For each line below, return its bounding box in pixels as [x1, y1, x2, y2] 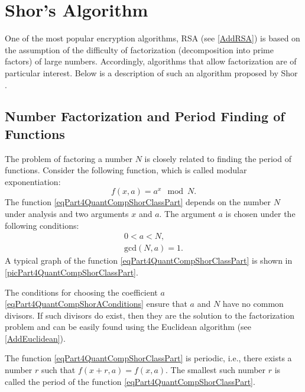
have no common [222, 297, 284, 310]
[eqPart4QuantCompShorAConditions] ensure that [5, 297, 187, 310]
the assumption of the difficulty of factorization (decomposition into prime [5, 43, 274, 56]
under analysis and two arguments [5, 208, 129, 220]
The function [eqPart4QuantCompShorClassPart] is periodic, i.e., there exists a [5, 352, 292, 364]
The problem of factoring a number [5, 152, 132, 164]
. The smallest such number [166, 364, 266, 376]
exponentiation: [5, 175, 61, 187]
